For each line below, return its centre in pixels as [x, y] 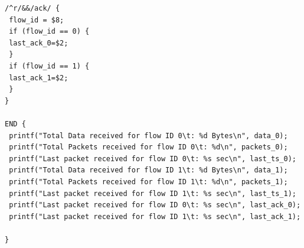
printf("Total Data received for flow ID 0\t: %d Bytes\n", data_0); [148, 136]
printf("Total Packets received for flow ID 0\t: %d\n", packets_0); [148, 147]
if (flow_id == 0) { [49, 32]
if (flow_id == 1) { [49, 66]
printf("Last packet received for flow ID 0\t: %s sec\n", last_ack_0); [155, 205]
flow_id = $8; [37, 20]
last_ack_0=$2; [39, 43]
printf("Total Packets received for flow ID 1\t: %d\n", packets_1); [148, 182]
